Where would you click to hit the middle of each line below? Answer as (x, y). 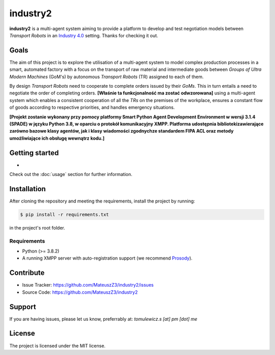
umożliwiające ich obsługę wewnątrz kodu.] (57, 138)
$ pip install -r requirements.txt (64, 214)
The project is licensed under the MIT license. (58, 346)
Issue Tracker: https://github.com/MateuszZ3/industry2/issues (88, 285)
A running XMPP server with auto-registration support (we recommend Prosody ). (107, 258)
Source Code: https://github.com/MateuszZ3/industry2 (80, 292)
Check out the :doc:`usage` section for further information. (71, 174)
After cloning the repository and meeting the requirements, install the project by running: (102, 201)
